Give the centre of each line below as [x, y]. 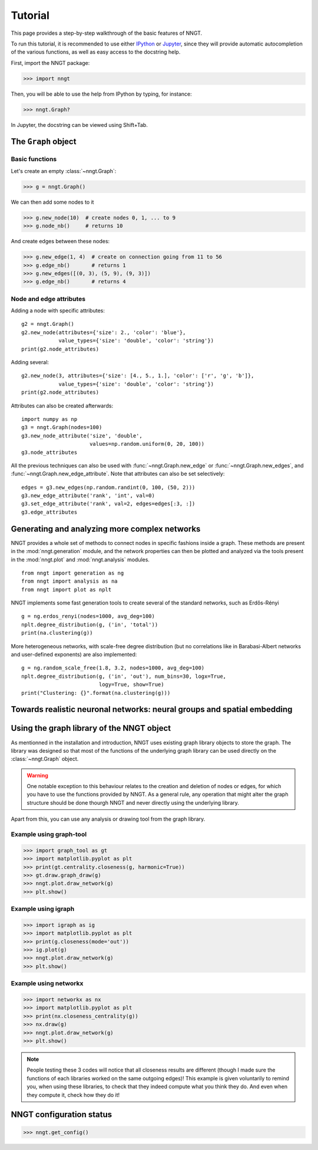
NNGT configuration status [62, 1115]
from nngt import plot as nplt [67, 589]
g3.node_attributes [49, 452]
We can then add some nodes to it [52, 202]
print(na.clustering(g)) [57, 633]
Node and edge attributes [48, 299]
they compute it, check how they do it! [73, 1095]
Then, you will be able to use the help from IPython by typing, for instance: [101, 94]
